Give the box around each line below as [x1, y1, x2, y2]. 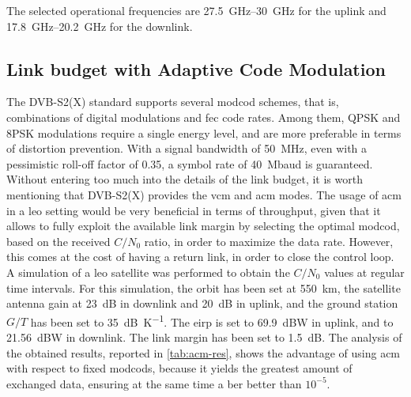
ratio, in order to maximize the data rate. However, [144, 233, 394, 249]
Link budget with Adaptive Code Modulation [6, 56, 386, 81]
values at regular [324, 263, 405, 280]
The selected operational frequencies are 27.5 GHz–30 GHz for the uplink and [6, 2, 386, 18]
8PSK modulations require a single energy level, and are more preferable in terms [6, 124, 402, 141]
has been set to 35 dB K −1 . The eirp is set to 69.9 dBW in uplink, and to [30, 311, 394, 330]
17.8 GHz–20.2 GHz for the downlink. [6, 17, 193, 34]
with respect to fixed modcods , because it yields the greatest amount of [6, 360, 353, 376]
